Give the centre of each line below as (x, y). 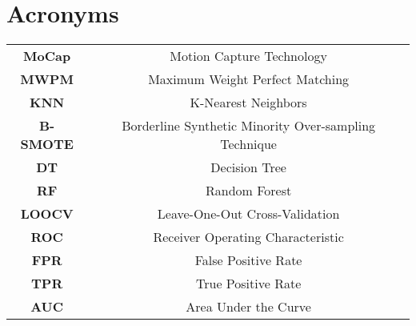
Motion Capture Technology (248, 56)
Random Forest (248, 191)
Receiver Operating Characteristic (248, 237)
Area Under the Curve (248, 307)
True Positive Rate (249, 284)
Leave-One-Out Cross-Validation (248, 214)
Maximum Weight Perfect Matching (249, 79)
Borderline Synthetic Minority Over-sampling (249, 126)
